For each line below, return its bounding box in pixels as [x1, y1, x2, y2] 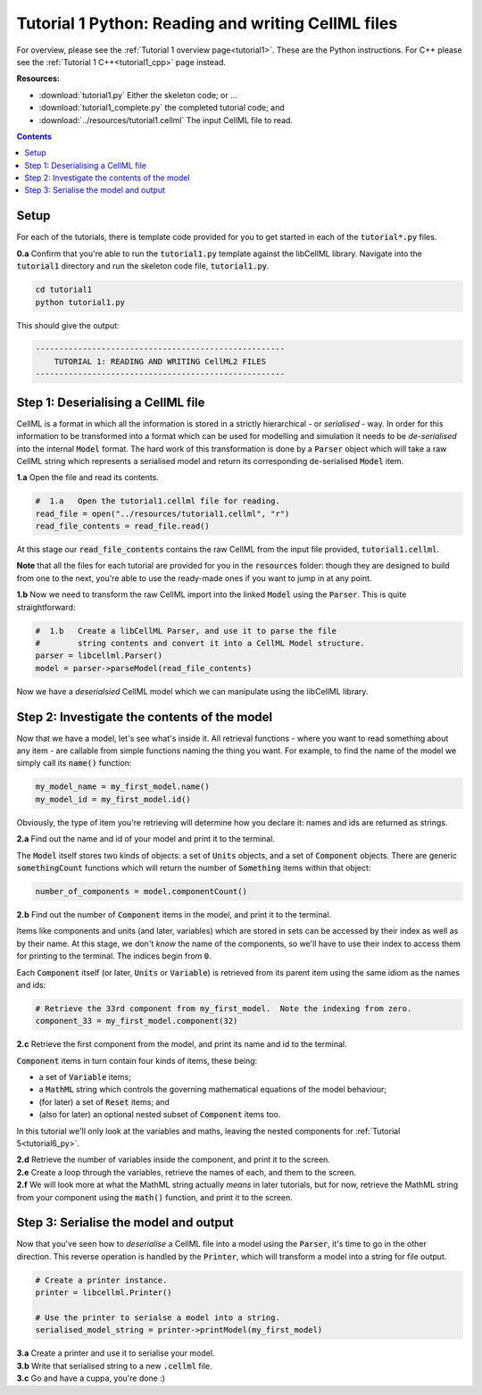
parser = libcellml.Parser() [35, 651, 163, 660]
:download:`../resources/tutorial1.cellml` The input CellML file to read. [38, 114, 294, 125]
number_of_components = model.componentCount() [35, 886, 247, 896]
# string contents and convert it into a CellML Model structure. [35, 638, 365, 649]
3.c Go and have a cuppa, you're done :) [16, 1373, 165, 1383]
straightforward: [16, 602, 76, 612]
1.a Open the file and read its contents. [16, 472, 160, 483]
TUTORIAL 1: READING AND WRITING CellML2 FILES [54, 356, 267, 366]
